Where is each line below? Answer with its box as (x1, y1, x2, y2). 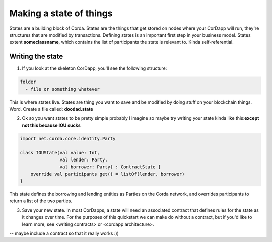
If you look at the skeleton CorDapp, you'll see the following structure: (22, 65, 167, 71)
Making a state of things (9, 8, 113, 19)
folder (20, 79, 36, 85)
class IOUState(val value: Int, (20, 150, 100, 155)
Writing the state (9, 52, 63, 61)
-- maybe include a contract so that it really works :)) (9, 230, 119, 236)
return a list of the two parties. (9, 198, 73, 204)
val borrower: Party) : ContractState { (59, 164, 161, 170)
